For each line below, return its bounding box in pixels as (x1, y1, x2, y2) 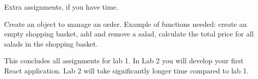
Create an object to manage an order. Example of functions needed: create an (4, 18, 247, 29)
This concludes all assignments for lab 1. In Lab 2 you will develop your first (4, 55, 244, 66)
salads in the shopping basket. (4, 38, 98, 49)
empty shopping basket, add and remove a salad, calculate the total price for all (4, 28, 254, 39)
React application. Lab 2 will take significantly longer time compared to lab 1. (4, 65, 249, 75)
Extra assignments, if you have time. (4, 2, 118, 12)
